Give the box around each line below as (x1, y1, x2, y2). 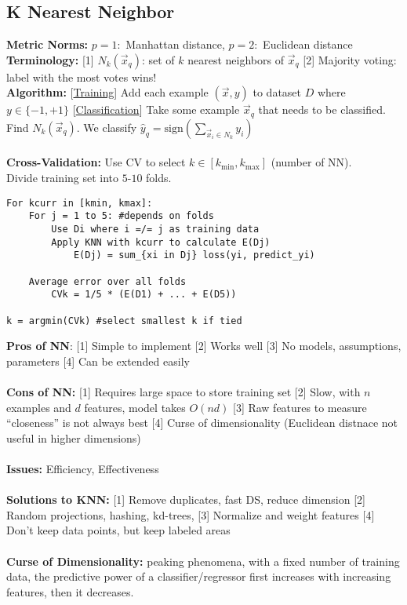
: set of (141, 51, 175, 67)
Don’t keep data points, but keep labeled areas (6, 522, 231, 538)
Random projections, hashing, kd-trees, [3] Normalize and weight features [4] (6, 506, 375, 523)
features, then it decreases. (6, 583, 134, 600)
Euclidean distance (263, 36, 353, 53)
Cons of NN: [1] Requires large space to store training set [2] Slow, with (6, 383, 361, 399)
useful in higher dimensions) (6, 429, 141, 446)
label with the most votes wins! (6, 68, 157, 85)
